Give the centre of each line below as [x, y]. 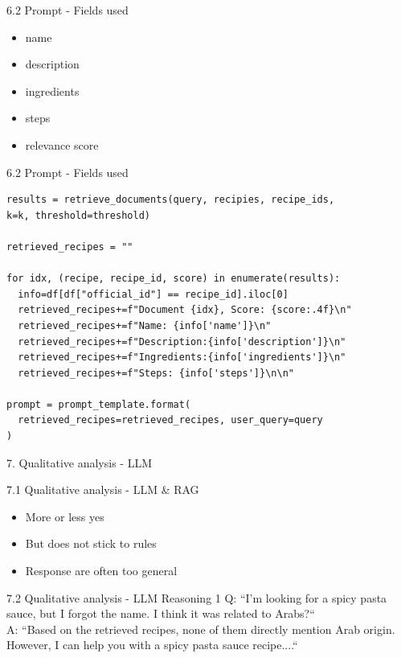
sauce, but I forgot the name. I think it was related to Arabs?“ [161, 613]
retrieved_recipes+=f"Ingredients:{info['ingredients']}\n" [182, 358]
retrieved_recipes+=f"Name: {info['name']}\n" [145, 325]
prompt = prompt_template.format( [99, 404]
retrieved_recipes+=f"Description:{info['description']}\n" [182, 341]
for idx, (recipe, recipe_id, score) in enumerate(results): [174, 279]
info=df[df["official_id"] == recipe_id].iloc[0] [153, 294]
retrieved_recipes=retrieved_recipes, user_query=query [170, 420]
